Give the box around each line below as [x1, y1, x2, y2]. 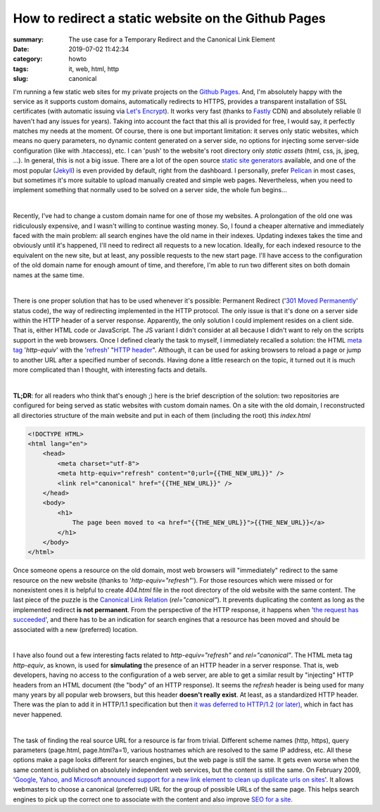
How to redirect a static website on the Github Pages [13, 11, 327, 26]
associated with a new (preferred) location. [13, 625, 138, 633]
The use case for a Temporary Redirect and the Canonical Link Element [68, 35, 276, 44]
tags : [13, 64, 29, 73]
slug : [13, 75, 28, 83]
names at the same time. [13, 271, 84, 279]
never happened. [13, 710, 63, 718]
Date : [13, 44, 30, 53]
